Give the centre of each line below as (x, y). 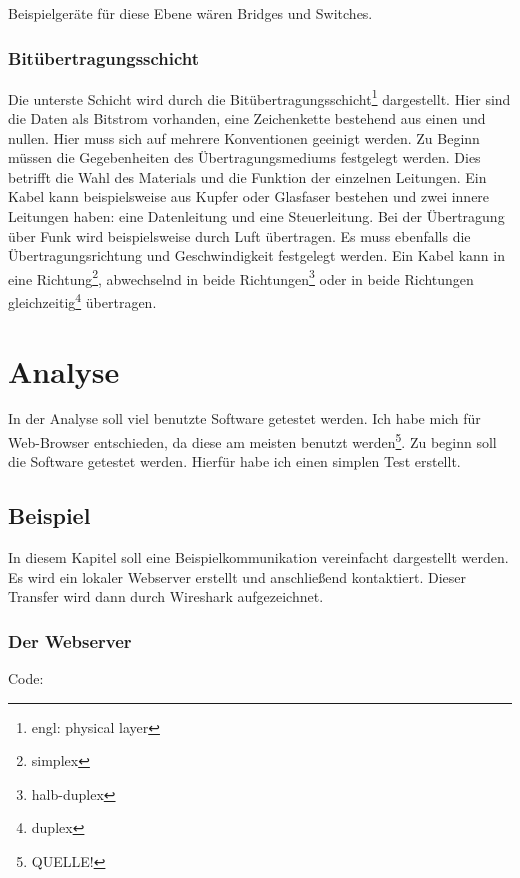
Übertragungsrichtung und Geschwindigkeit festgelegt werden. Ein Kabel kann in (256, 255)
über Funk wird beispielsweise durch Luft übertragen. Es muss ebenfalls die (239, 235)
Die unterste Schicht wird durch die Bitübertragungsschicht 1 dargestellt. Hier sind (259, 97)
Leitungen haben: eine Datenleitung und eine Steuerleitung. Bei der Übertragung (256, 216)
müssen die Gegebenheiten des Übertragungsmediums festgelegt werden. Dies (244, 157)
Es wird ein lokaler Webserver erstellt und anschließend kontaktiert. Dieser (237, 576)
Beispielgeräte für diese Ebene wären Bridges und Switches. (190, 13)
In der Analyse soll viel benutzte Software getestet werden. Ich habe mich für (244, 418)
